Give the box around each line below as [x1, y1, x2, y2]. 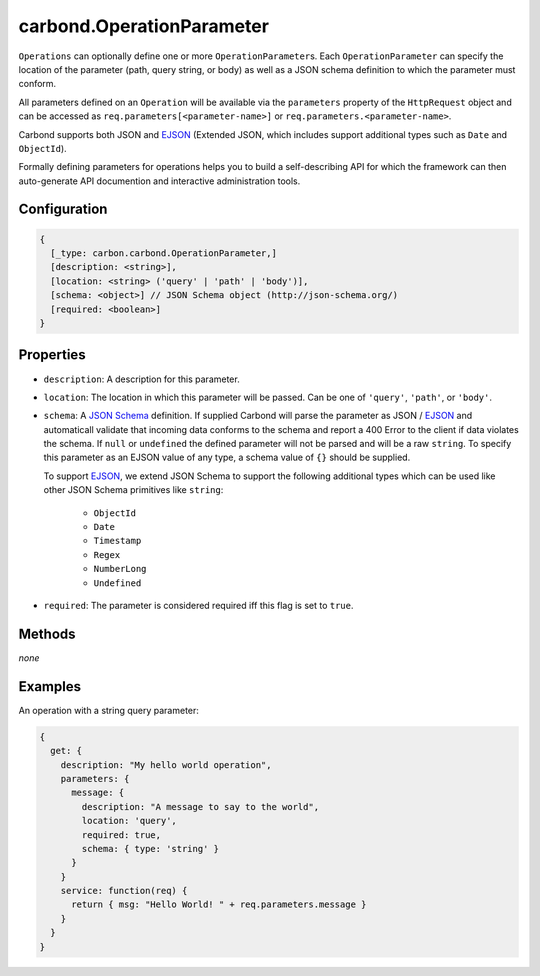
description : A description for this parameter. [43, 373, 240, 385]
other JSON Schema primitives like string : [43, 484, 224, 496]
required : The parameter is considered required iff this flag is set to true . [43, 599, 354, 611]
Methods [18, 625, 76, 642]
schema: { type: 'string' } [81, 843, 220, 854]
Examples [18, 678, 82, 695]
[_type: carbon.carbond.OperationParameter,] [50, 248, 277, 259]
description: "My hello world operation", [60, 759, 272, 770]
